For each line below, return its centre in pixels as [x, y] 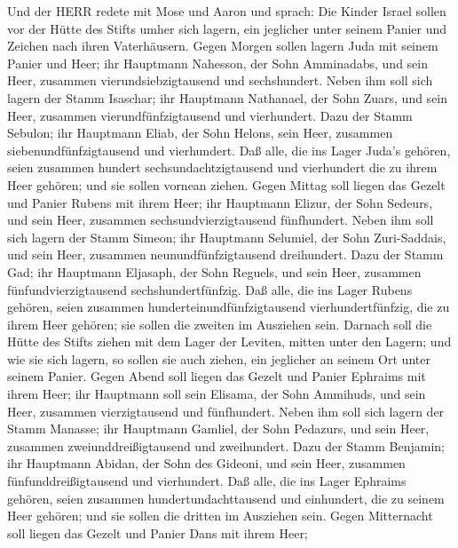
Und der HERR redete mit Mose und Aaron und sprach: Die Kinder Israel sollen [227, 11]
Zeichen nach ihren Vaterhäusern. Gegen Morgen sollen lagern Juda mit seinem [223, 46]
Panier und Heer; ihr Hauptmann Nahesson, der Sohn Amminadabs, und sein [217, 63]
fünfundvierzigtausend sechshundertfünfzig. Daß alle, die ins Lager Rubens [210, 289]
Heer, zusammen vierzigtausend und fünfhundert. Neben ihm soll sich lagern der [226, 411]
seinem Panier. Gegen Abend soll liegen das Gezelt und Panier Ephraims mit [217, 376]
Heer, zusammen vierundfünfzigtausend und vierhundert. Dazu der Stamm [210, 115]
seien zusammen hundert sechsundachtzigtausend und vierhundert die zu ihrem [222, 167]
